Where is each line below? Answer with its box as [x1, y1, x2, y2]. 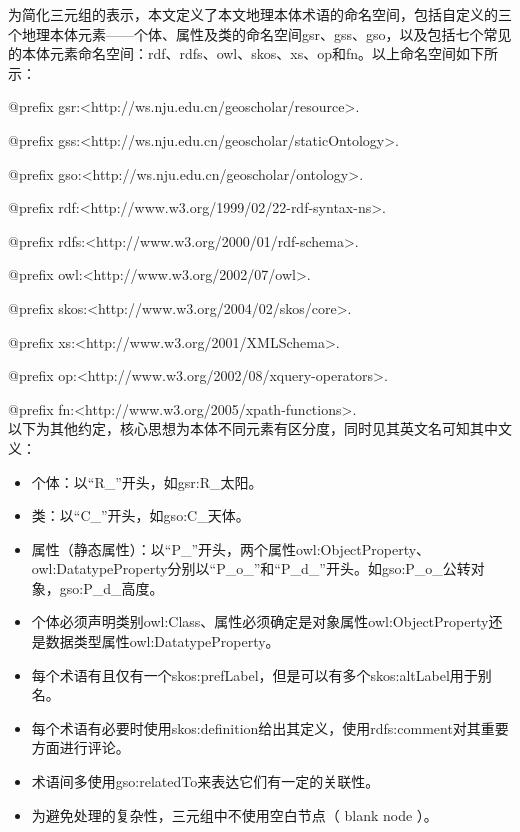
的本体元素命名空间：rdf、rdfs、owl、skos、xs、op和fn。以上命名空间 [8, 43, 457, 64]
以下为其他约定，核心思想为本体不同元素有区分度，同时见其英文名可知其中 [8, 418, 498, 439]
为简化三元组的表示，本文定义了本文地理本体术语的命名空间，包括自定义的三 [8, 4, 512, 24]
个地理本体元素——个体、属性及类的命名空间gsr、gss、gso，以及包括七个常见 [8, 23, 512, 44]
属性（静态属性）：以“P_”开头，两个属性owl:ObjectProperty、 [31, 538, 431, 559]
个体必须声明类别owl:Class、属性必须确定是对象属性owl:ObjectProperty [31, 611, 489, 632]
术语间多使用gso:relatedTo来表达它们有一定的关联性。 [31, 771, 380, 792]
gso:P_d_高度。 [59, 577, 164, 598]
